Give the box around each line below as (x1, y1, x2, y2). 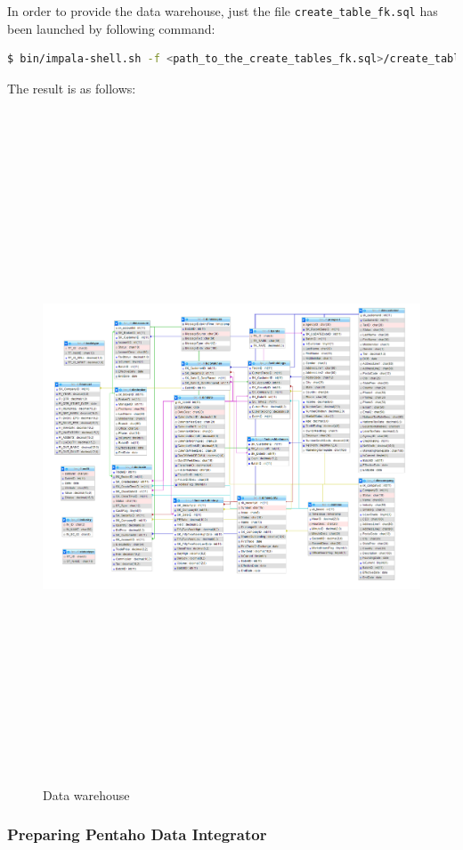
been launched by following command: (7, 19, 215, 37)
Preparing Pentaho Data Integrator (7, 823, 267, 846)
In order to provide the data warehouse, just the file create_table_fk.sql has (7, 2, 438, 20)
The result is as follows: (7, 78, 136, 97)
